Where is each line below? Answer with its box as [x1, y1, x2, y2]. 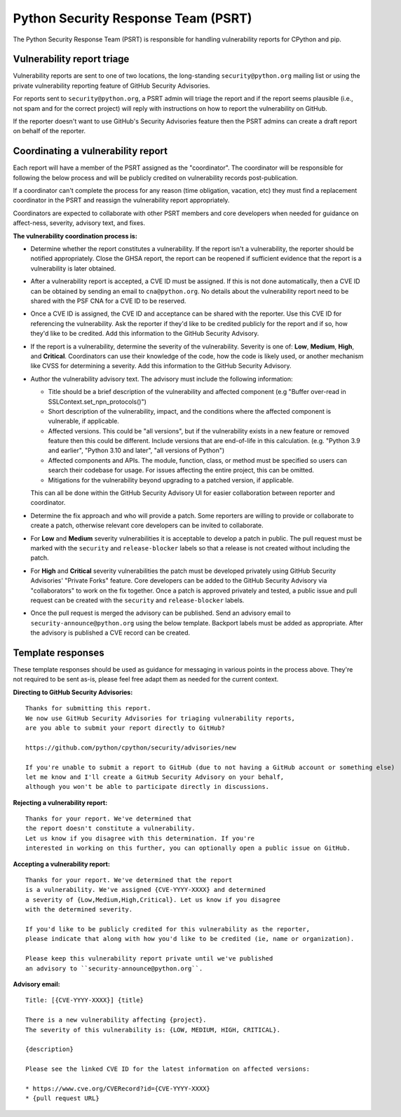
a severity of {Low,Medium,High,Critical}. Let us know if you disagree [25, 895, 280, 904]
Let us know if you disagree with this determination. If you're [25, 834, 255, 842]
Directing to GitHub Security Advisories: [13, 688, 133, 696]
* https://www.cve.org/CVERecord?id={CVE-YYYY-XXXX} [25, 1084, 210, 1092]
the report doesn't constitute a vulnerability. [25, 825, 196, 832]
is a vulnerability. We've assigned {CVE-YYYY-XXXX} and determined [25, 886, 266, 894]
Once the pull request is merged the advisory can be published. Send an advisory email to [30, 609, 291, 617]
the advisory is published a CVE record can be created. [30, 628, 191, 637]
